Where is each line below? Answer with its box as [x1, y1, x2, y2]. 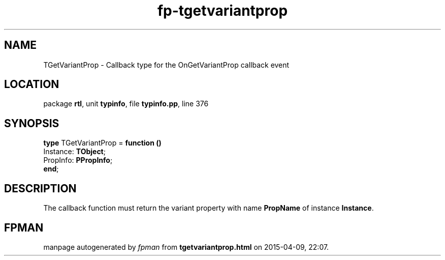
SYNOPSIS [4, 117, 59, 130]
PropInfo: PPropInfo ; [43, 156, 113, 165]
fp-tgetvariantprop [157, 2, 288, 19]
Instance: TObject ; [43, 147, 106, 156]
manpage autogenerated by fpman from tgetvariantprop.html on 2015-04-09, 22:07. [43, 242, 329, 251]
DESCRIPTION [4, 182, 77, 195]
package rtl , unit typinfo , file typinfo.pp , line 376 [43, 99, 209, 108]
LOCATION [4, 78, 59, 91]
